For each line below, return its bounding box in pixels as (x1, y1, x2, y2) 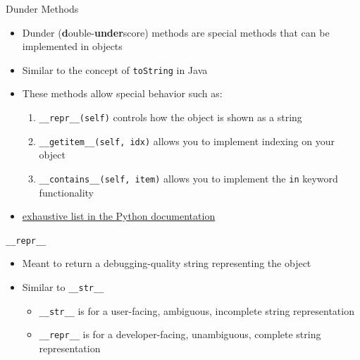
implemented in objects (22, 39, 123, 54)
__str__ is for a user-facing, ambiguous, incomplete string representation (39, 303, 354, 318)
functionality (39, 185, 94, 199)
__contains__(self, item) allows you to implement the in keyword (39, 170, 338, 185)
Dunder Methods (6, 1, 79, 15)
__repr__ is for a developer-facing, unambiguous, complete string (39, 327, 321, 342)
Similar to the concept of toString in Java (22, 62, 208, 77)
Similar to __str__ (22, 280, 104, 294)
